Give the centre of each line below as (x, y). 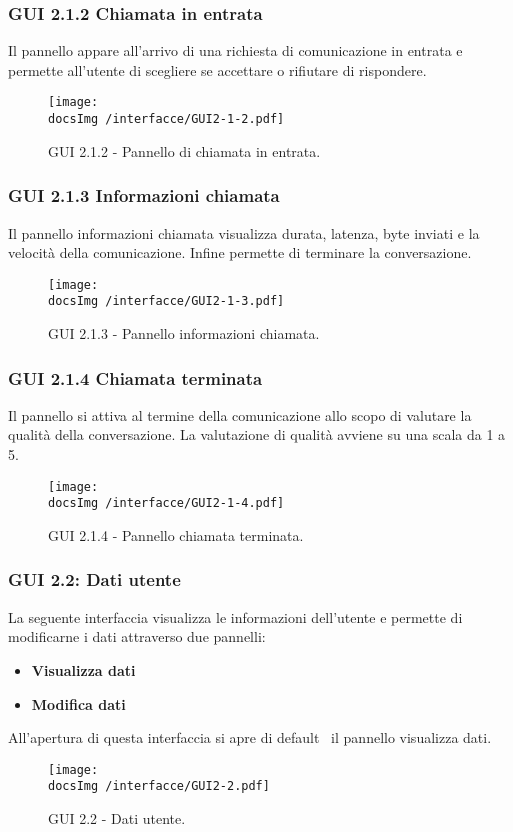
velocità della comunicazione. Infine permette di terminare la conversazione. (240, 252)
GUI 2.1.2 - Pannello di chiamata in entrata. (184, 150)
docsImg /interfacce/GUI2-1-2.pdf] (166, 119)
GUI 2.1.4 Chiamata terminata (135, 377)
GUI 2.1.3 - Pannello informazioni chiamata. (184, 333)
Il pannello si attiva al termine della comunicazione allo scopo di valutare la (240, 414)
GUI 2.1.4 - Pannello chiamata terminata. (176, 534)
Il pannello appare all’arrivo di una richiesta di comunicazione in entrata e (235, 50)
